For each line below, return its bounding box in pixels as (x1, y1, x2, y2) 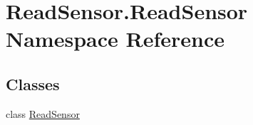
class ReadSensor (6, 106, 80, 121)
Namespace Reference (6, 24, 224, 53)
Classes (6, 72, 60, 94)
